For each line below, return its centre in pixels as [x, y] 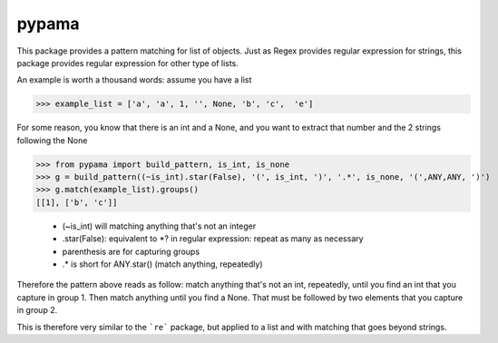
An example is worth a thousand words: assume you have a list [134, 80]
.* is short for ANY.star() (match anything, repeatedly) [162, 264]
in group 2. [37, 310]
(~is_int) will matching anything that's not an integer [159, 226]
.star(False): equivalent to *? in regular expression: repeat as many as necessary [213, 239]
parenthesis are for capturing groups [131, 251]
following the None [52, 140]
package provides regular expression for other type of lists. [128, 63]
